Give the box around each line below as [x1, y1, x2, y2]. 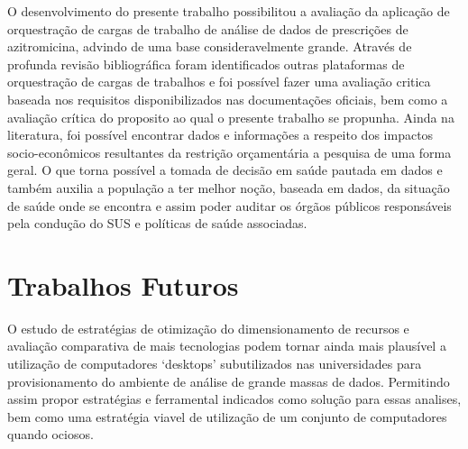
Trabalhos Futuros [7, 266, 239, 303]
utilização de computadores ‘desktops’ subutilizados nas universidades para [7, 354, 422, 373]
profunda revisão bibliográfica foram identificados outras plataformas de [7, 54, 405, 73]
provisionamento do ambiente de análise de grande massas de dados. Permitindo [7, 371, 450, 390]
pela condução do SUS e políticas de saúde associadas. [7, 214, 307, 233]
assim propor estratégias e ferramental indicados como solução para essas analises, [7, 389, 462, 408]
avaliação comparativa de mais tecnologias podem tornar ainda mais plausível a [7, 336, 446, 355]
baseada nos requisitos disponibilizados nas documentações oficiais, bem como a [7, 89, 448, 108]
